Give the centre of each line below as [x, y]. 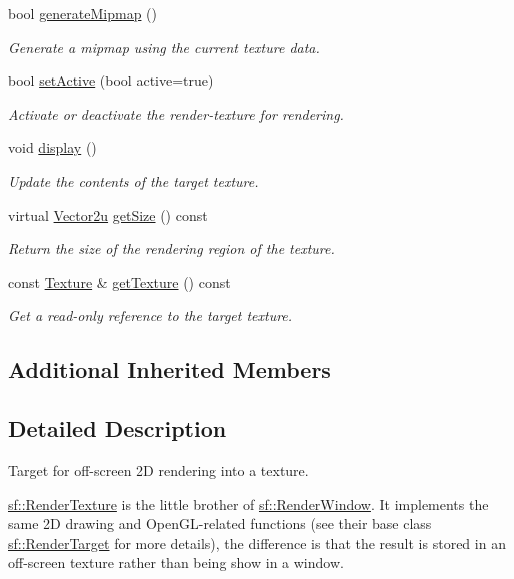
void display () [52, 147]
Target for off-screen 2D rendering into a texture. [158, 469]
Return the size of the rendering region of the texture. [171, 248]
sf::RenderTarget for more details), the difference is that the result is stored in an [257, 542]
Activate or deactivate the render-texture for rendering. [176, 113]
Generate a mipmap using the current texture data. [164, 46]
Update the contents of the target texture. [133, 180]
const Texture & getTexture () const [119, 281]
